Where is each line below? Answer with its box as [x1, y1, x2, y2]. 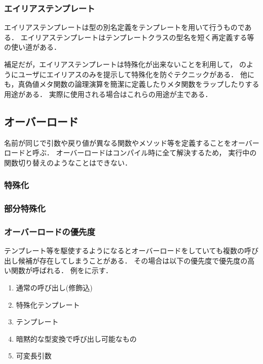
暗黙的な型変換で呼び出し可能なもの [16, 333, 137, 344]
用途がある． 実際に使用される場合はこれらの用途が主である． [4, 88, 212, 99]
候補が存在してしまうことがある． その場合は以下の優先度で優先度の [18, 255, 248, 266]
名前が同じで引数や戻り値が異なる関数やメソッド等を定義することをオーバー [4, 137, 259, 148]
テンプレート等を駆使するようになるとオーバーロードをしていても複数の [4, 245, 244, 256]
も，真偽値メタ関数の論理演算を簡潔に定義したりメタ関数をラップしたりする [4, 79, 259, 89]
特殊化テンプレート [16, 299, 80, 310]
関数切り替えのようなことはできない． [4, 157, 132, 168]
